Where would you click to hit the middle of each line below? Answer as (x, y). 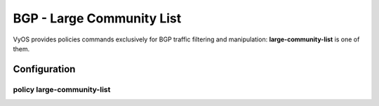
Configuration (44, 69)
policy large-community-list (62, 89)
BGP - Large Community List (97, 18)
